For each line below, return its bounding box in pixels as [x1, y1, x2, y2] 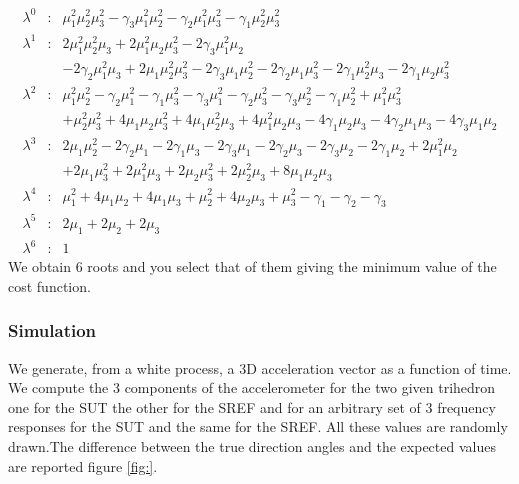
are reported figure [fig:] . [8, 455, 158, 476]
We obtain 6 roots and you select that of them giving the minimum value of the [8, 256, 497, 277]
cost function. [8, 275, 91, 296]
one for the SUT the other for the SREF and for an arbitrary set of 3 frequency [8, 396, 496, 417]
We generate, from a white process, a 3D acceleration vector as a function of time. [8, 357, 512, 378]
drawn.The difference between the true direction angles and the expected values [8, 436, 496, 456]
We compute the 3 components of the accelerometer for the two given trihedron [8, 377, 496, 398]
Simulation [8, 318, 97, 343]
